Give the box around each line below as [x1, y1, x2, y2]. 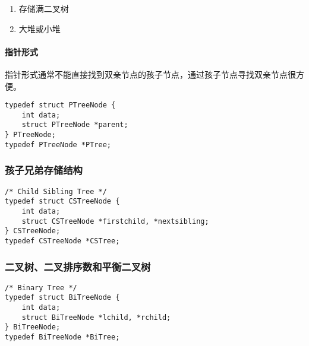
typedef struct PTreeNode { [5, 101, 116, 110]
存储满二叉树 [18, 2, 69, 14]
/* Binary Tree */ [5, 283, 77, 292]
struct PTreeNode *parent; [21, 120, 128, 129]
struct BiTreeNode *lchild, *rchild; [21, 313, 171, 322]
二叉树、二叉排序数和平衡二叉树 [5, 259, 151, 274]
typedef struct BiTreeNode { [5, 293, 120, 302]
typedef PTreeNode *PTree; [5, 140, 111, 149]
